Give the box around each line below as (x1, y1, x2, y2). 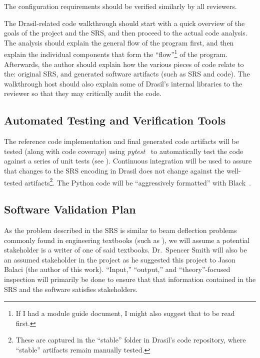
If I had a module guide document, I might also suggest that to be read (15, 308, 235, 318)
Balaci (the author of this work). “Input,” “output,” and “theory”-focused (4, 264, 230, 274)
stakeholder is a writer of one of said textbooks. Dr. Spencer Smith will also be (4, 244, 247, 255)
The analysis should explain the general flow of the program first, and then (4, 37, 234, 47)
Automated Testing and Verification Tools (4, 112, 226, 128)
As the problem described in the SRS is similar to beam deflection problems (4, 225, 237, 235)
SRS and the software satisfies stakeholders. (4, 283, 138, 294)
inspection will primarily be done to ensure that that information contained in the (4, 274, 256, 284)
